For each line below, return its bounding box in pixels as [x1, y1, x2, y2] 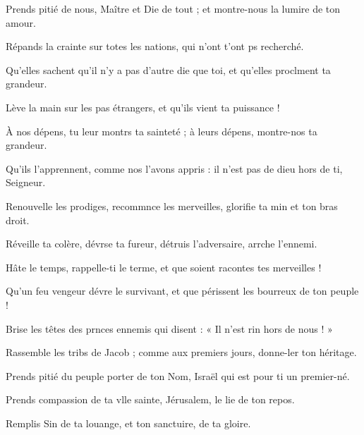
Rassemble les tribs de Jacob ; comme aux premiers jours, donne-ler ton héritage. [6, 345, 357, 360]
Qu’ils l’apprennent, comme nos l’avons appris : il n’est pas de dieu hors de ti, [6, 161, 343, 176]
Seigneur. [6, 175, 46, 190]
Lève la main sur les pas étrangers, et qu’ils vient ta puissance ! [6, 99, 280, 114]
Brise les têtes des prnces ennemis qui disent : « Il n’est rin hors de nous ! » [6, 321, 333, 336]
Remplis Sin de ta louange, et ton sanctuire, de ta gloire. [6, 415, 251, 430]
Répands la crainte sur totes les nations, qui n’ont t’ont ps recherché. [6, 39, 304, 54]
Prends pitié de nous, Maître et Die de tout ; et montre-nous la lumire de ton [6, 1, 341, 16]
